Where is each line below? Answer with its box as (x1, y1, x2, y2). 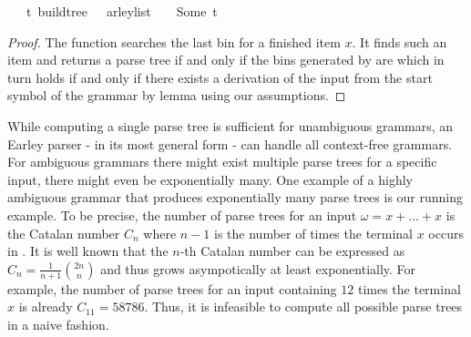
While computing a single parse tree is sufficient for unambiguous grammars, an (7, 116, 454, 135)
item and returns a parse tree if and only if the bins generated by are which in (7, 50, 445, 69)
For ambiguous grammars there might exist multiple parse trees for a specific (7, 152, 437, 171)
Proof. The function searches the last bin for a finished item (7, 32, 341, 51)
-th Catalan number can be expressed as (179, 241, 405, 260)
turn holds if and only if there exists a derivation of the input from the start (7, 67, 433, 87)
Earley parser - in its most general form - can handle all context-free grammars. (7, 134, 453, 153)
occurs (428, 223, 464, 242)
